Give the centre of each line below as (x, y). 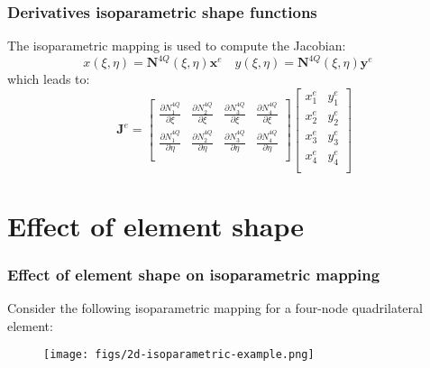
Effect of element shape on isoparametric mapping (194, 274)
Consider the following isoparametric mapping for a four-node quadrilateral (215, 308)
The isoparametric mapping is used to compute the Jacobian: (177, 46)
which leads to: (49, 79)
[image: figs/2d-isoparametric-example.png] (179, 355)
